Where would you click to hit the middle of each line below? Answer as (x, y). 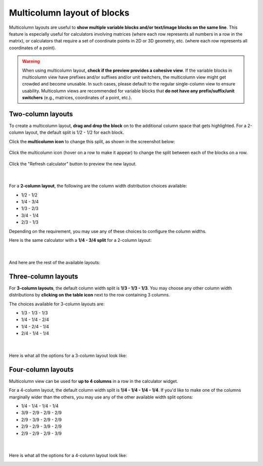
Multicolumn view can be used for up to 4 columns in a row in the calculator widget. (94, 381)
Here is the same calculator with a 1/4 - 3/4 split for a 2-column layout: (80, 240)
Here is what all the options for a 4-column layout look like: (68, 455)
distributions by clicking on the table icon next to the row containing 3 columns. (90, 295)
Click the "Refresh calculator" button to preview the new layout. (73, 164)
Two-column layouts (41, 114)
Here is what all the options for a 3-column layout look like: (68, 355)
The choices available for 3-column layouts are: (57, 304)
